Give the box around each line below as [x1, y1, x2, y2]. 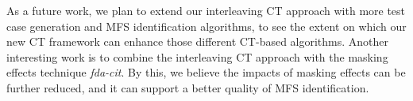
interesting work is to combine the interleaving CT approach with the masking [6, 48, 388, 65]
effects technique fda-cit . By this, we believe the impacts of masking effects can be [6, 64, 406, 80]
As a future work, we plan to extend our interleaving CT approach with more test [6, 2, 406, 18]
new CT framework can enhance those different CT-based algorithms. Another [6, 33, 389, 50]
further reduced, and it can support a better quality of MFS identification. [6, 79, 369, 95]
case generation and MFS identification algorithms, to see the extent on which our [6, 17, 407, 34]
